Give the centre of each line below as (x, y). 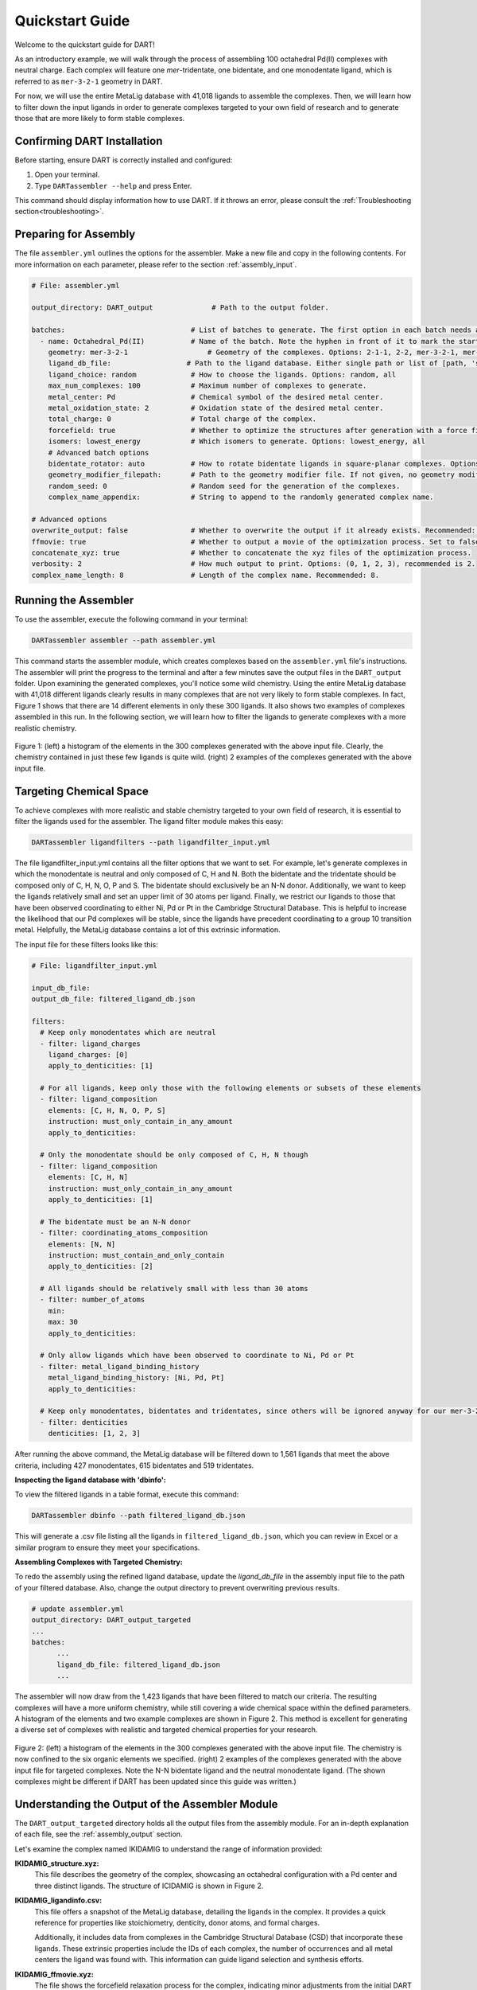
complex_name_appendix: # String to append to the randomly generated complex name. (241, 497)
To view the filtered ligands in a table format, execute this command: (127, 1494)
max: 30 (63, 1322)
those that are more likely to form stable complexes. (100, 118)
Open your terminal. (67, 174)
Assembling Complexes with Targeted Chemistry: (99, 1562)
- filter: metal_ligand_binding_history (120, 1366)
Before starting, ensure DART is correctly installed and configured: (124, 160)
